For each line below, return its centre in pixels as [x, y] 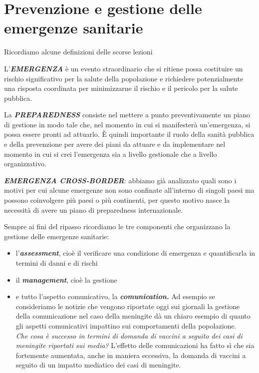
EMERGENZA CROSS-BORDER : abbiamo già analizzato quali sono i [120, 180]
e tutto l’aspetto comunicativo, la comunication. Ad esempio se [115, 296]
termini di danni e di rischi [57, 263]
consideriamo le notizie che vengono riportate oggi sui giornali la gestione [128, 306]
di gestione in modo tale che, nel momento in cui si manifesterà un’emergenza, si [127, 124]
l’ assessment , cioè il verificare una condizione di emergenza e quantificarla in [135, 253]
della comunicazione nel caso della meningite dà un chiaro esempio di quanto [133, 316]
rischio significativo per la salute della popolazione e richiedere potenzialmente [124, 78]
